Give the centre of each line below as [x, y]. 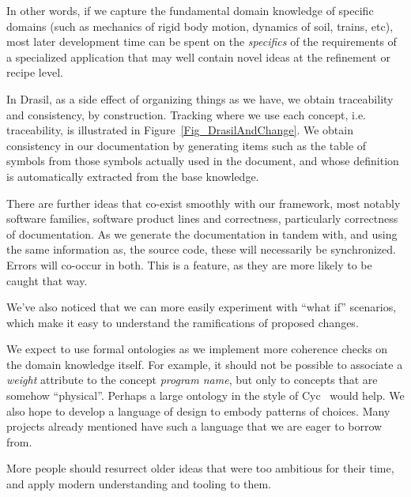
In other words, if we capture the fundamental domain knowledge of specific [190, 10]
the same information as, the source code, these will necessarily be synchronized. [201, 249]
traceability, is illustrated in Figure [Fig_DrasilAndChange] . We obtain [180, 130]
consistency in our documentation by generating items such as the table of [187, 145]
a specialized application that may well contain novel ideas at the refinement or [198, 56]
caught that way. [47, 280]
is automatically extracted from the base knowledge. [133, 176]
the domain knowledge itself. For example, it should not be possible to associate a [205, 364]
